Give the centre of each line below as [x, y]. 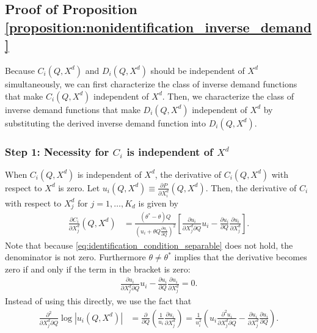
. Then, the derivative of [251, 187]
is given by [158, 203]
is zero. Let [79, 187]
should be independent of [198, 70]
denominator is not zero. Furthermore [75, 257]
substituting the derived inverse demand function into [105, 123]
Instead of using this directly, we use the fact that [98, 301]
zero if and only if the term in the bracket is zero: [98, 269]
